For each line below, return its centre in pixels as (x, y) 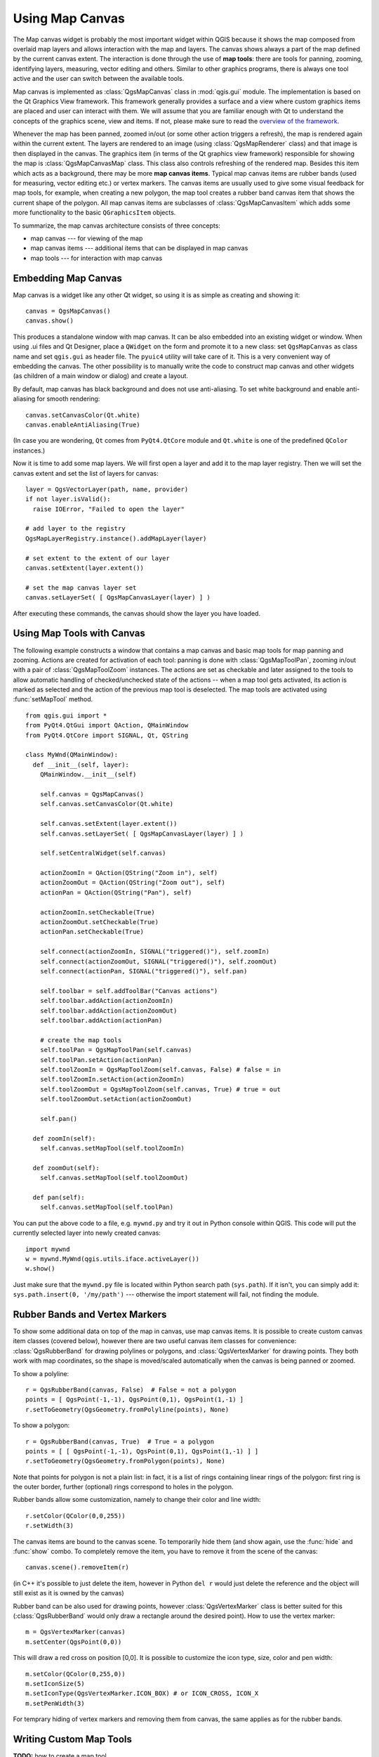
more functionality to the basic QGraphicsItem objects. (94, 213)
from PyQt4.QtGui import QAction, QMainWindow (107, 725)
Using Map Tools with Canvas (79, 634)
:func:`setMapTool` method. (53, 699)
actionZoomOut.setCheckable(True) (99, 922)
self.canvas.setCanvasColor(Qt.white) (107, 804)
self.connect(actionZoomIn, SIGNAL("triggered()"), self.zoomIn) (155, 952)
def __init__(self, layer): (81, 765)
